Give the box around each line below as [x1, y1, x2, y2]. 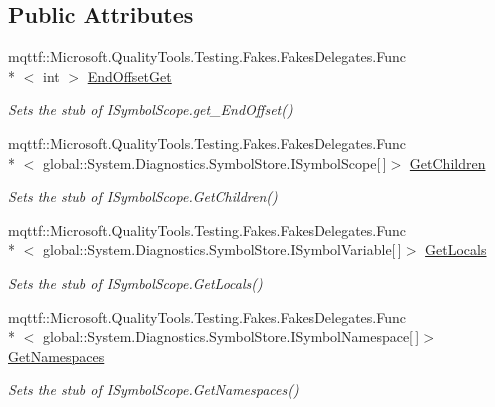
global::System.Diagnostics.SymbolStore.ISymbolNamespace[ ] [42, 326, 420, 347]
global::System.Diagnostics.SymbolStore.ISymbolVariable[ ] [42, 239, 402, 260]
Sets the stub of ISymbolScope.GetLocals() [8, 272, 263, 293]
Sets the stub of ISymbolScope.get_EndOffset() [8, 99, 293, 120]
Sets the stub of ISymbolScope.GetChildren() [8, 186, 278, 207]
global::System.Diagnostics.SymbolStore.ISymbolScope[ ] [42, 152, 387, 173]
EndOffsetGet [87, 65, 172, 86]
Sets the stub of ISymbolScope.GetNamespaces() [8, 379, 299, 400]
